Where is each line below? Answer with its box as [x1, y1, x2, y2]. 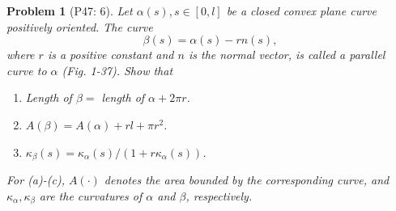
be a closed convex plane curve [226, 2, 377, 19]
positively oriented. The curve [6, 18, 153, 35]
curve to [6, 61, 47, 78]
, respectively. [185, 187, 253, 204]
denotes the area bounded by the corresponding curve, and [104, 171, 390, 188]
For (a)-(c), [6, 171, 65, 188]
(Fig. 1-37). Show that [62, 61, 173, 78]
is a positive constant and [47, 46, 174, 63]
